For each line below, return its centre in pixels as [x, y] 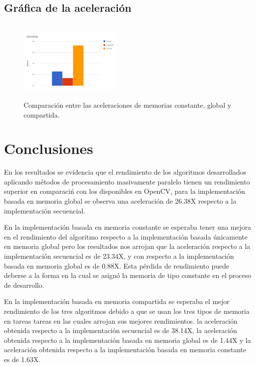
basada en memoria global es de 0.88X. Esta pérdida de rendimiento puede [117, 265]
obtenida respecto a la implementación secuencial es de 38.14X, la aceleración [121, 330]
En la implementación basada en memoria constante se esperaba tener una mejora [128, 227]
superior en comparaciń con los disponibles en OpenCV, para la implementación [125, 191]
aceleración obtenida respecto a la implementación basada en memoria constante [125, 350]
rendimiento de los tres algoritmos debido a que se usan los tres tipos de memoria [127, 311]
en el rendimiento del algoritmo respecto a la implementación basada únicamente [126, 236]
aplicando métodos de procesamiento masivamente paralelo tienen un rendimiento [127, 181]
